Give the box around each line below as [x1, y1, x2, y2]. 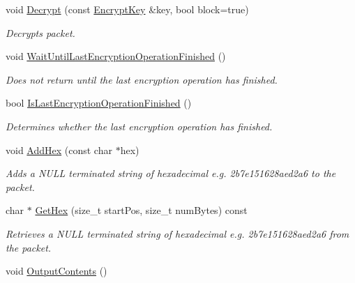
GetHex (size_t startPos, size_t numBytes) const [35, 203, 248, 217]
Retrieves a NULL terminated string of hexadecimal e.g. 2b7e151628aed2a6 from [6, 226, 349, 240]
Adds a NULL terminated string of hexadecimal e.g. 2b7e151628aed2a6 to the [6, 166, 336, 181]
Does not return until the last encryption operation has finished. [6, 72, 278, 86]
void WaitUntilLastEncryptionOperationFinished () [6, 49, 226, 63]
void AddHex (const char [6, 142, 112, 157]
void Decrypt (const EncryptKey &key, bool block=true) [6, 2, 249, 16]
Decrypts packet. [6, 25, 75, 40]
